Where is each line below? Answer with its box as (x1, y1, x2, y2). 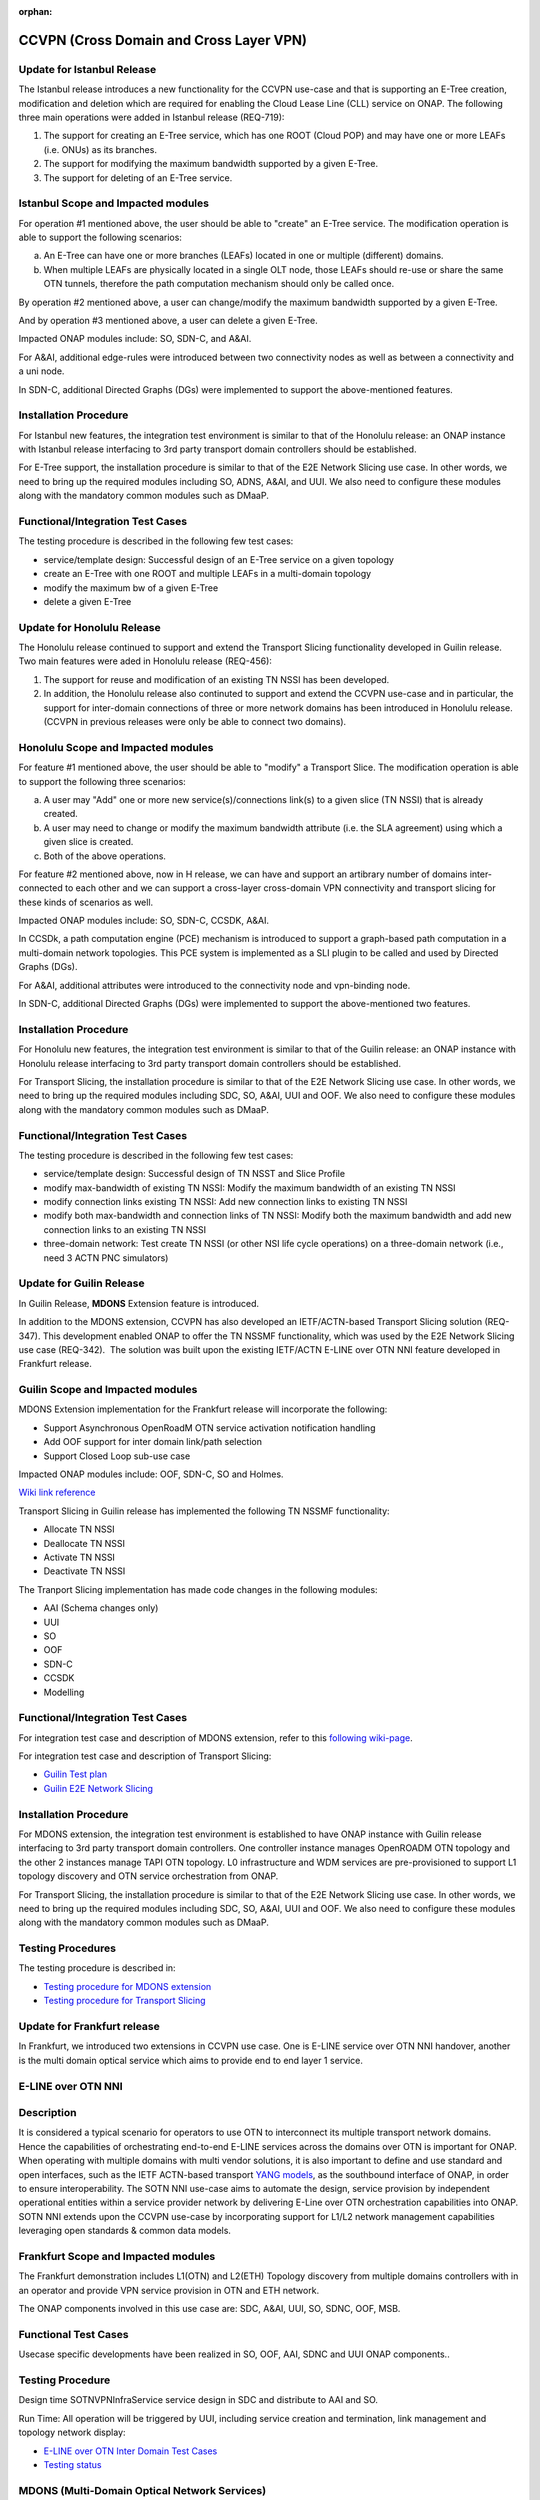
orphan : (18, 6, 53, 17)
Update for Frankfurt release (18, 2019, 160, 2033)
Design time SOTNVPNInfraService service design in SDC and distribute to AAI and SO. (18, 2394, 379, 2406)
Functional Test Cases (18, 2327, 129, 2341)
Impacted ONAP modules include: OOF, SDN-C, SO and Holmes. (18, 1468, 284, 1480)
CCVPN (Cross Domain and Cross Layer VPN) (18, 31, 307, 49)
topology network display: (18, 2426, 126, 2439)
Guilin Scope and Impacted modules (18, 1383, 198, 1397)
